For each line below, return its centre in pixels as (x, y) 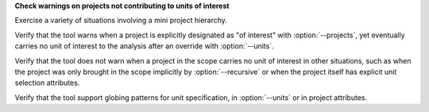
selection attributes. (47, 83)
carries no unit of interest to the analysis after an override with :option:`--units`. (144, 46)
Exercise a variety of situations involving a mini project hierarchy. (121, 21)
